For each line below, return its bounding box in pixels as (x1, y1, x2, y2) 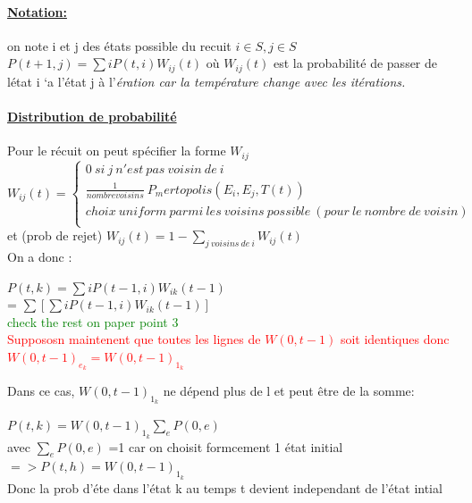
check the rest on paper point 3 (7, 312, 179, 331)
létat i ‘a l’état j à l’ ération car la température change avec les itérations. (7, 71, 406, 90)
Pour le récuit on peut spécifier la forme (7, 141, 226, 160)
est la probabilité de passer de (273, 54, 438, 72)
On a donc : (7, 247, 72, 266)
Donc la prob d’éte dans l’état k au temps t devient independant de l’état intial (7, 478, 442, 497)
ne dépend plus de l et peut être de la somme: (163, 381, 415, 400)
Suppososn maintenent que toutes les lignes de (7, 330, 261, 348)
